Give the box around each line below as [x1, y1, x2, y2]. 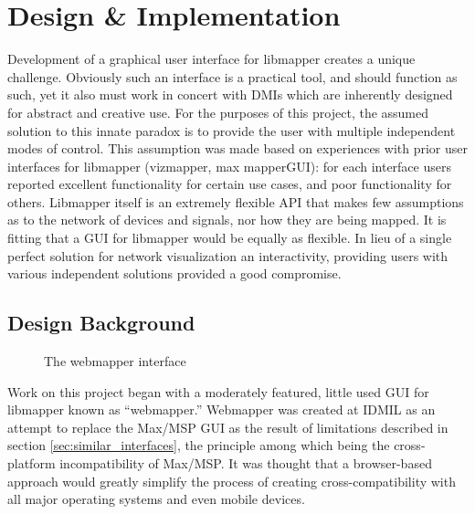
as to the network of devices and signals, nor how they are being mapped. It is [7, 210, 447, 229]
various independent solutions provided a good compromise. [7, 264, 342, 283]
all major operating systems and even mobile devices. [7, 489, 305, 509]
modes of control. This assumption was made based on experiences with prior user [7, 139, 468, 158]
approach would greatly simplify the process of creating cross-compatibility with [7, 471, 456, 490]
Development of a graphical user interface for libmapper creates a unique [7, 49, 416, 68]
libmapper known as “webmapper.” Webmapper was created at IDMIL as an [7, 400, 436, 419]
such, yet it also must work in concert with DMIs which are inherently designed [7, 85, 453, 104]
